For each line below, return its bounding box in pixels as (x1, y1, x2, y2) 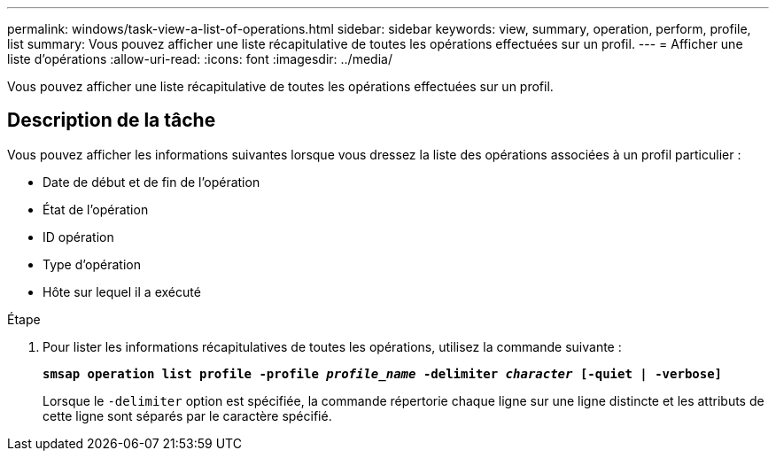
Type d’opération (43, 256, 141, 272)
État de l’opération (43, 201, 149, 217)
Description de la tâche (7, 109, 216, 132)
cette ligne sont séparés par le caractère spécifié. (43, 408, 332, 423)
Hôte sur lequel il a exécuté (43, 283, 201, 299)
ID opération (43, 229, 114, 245)
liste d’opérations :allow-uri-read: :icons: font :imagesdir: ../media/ (7, 51, 392, 66)
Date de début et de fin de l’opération (43, 174, 260, 190)
